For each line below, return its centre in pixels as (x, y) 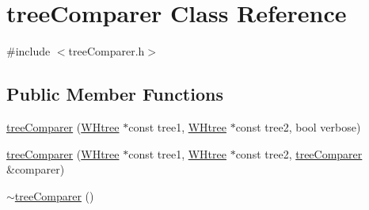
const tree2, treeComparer (299, 153)
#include (29, 51)
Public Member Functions (115, 94)
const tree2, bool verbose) (298, 126)
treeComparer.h (107, 51)
